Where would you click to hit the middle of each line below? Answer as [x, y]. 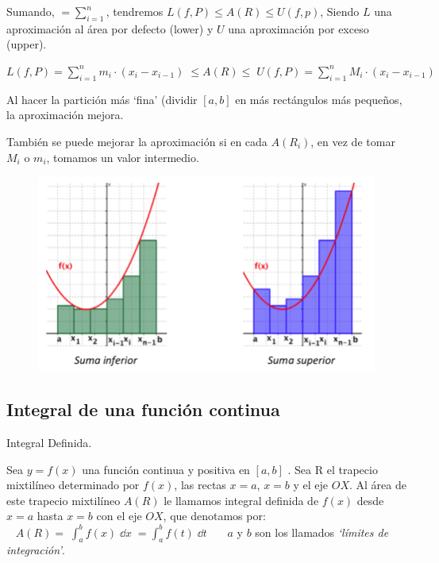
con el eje [119, 516]
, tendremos [135, 11]
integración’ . [36, 550]
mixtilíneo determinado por [73, 485]
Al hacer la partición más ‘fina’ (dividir [102, 99]
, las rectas [200, 485]
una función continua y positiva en [166, 469]
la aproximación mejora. [65, 115]
